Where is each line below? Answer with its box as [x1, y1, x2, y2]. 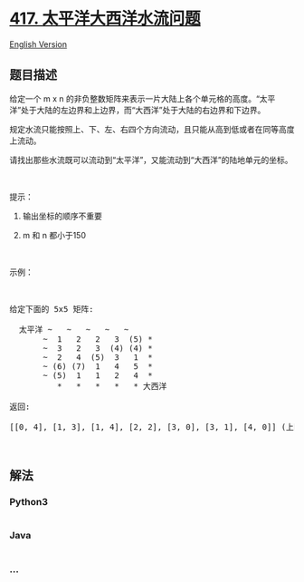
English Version [9, 38, 68, 50]
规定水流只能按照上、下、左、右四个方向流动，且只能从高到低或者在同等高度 [9, 123, 295, 134]
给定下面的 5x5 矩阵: [9, 304, 94, 314]
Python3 [9, 496, 48, 509]
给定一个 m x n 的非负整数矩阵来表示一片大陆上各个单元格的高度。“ [9, 92, 261, 104]
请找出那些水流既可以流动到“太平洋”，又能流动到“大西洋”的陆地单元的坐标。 [9, 154, 293, 165]
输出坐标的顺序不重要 [22, 210, 102, 221]
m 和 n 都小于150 [22, 229, 86, 240]
